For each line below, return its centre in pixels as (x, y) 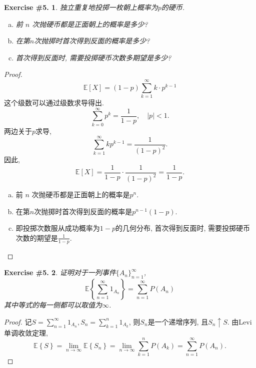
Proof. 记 (18, 321)
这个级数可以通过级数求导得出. (54, 103)
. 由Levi (239, 321)
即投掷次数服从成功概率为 (58, 228)
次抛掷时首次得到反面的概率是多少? (92, 41)
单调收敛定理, (26, 332)
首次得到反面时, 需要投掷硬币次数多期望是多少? (93, 57)
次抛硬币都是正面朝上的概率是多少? (90, 24)
